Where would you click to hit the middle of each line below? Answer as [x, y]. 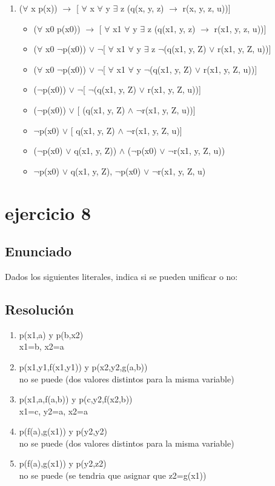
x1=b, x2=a [41, 346]
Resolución [39, 309]
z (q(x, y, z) [142, 8]
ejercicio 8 [48, 212]
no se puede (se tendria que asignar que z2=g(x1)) [113, 475]
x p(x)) [44, 8]
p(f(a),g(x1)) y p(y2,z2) [63, 463]
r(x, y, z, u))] [207, 8]
